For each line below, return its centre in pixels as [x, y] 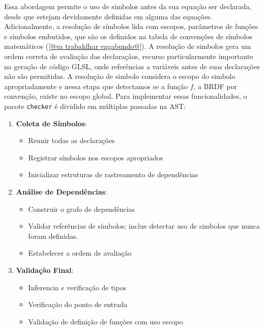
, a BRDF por [215, 86]
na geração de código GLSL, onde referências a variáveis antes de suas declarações [132, 66]
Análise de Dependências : [62, 191]
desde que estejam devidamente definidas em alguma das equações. [108, 16]
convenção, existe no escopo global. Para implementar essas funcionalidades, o [126, 96]
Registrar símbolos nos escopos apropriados [96, 157]
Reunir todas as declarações [71, 140]
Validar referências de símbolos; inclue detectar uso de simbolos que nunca [144, 226]
